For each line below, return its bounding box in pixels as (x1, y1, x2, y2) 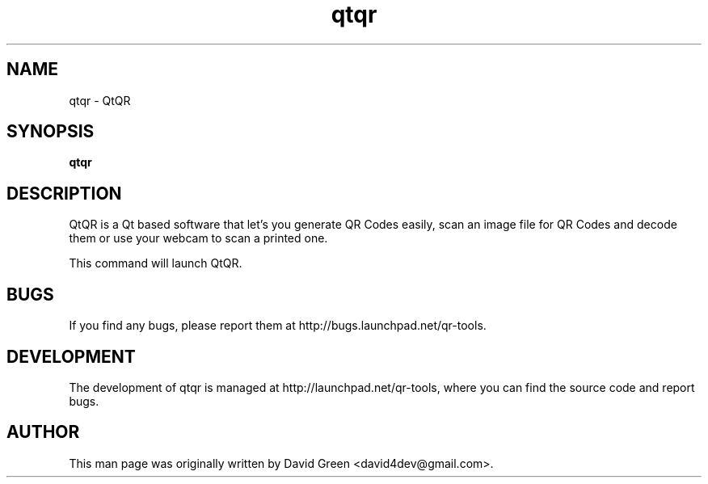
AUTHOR (6, 422, 80, 443)
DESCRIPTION (6, 183, 122, 204)
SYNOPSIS (6, 121, 95, 142)
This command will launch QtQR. (69, 256, 242, 271)
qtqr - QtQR (69, 93, 131, 107)
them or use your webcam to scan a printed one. (69, 231, 328, 246)
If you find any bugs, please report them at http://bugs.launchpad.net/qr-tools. (69, 318, 487, 333)
